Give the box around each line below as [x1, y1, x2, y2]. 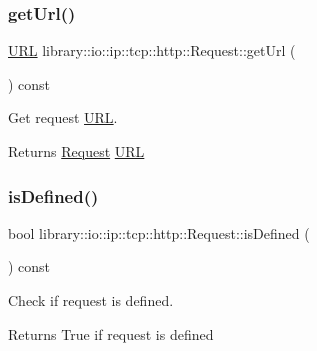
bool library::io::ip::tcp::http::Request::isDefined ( [8, 222, 310, 243]
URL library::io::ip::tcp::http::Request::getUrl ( [8, 40, 296, 61]
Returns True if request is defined [8, 323, 214, 344]
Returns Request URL [8, 141, 145, 161]
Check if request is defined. [8, 290, 174, 310]
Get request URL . [8, 107, 118, 128]
